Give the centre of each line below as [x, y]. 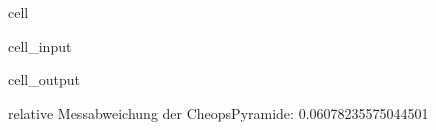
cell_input [40, 45]
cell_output [44, 79]
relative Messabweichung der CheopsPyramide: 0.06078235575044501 [218, 112]
